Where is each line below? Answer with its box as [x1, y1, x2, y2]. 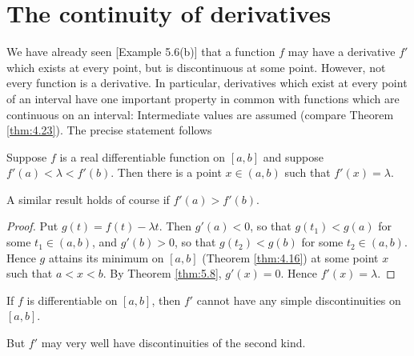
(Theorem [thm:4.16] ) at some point [202, 249, 379, 266]
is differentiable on [26, 291, 118, 308]
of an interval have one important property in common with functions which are [6, 90, 400, 106]
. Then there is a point [111, 164, 222, 181]
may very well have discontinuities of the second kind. [41, 334, 306, 351]
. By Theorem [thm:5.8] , [102, 265, 222, 282]
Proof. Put [6, 218, 58, 234]
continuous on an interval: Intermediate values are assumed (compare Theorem [6, 106, 394, 122]
